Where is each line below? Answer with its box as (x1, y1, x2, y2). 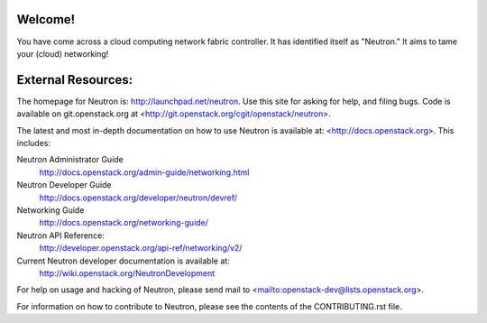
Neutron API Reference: (16, 230, 106, 241)
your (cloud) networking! (16, 48, 109, 59)
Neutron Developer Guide (16, 180, 112, 190)
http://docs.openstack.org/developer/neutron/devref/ (39, 192, 238, 203)
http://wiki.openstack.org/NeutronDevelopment (39, 267, 216, 279)
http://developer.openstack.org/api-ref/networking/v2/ (39, 243, 243, 254)
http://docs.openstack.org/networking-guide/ (39, 217, 209, 228)
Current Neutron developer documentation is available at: (16, 255, 230, 266)
